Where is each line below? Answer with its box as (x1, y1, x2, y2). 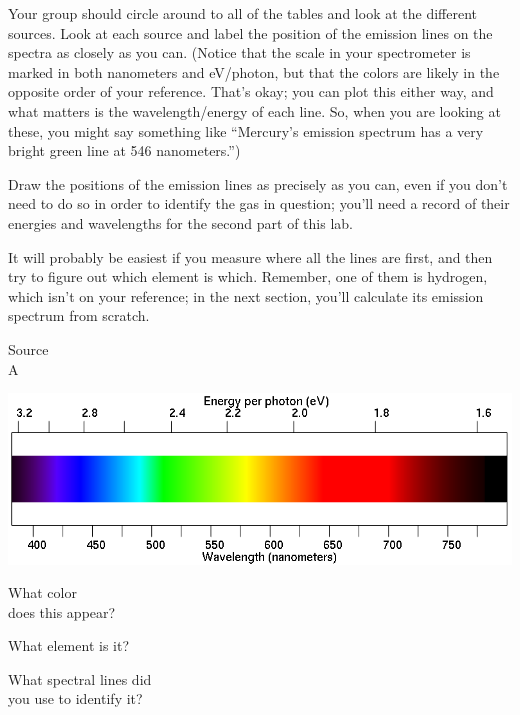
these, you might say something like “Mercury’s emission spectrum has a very (8, 120, 484, 141)
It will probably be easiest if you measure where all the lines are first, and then (8, 246, 493, 267)
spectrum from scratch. (8, 305, 150, 326)
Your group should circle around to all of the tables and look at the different (8, 3, 477, 23)
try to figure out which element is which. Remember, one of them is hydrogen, (8, 266, 488, 287)
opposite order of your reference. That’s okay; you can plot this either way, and (8, 81, 494, 102)
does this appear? (8, 601, 116, 622)
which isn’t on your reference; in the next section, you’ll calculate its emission (8, 285, 484, 306)
